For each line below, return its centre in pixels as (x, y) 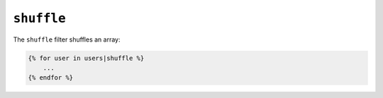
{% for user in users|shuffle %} (86, 58)
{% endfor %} (51, 78)
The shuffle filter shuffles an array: (67, 39)
